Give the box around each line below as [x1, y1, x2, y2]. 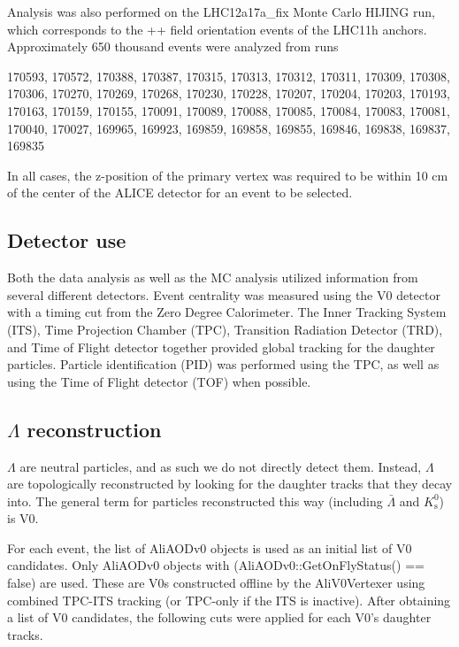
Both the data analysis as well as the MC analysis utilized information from [7, 268, 418, 287]
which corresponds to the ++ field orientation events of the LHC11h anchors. [7, 19, 427, 38]
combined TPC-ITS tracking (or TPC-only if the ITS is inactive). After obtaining [7, 590, 451, 609]
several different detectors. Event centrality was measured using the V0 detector [7, 285, 440, 304]
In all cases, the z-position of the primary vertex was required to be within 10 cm [7, 166, 448, 184]
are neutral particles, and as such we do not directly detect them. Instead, [19, 457, 422, 475]
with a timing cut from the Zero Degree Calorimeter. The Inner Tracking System [7, 303, 447, 321]
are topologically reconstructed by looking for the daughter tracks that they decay [7, 474, 453, 493]
